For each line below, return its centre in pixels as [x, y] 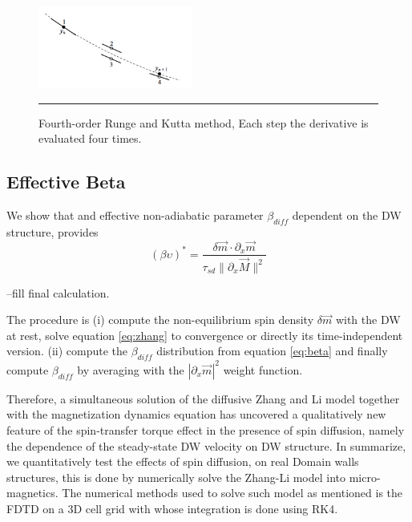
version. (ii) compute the [67, 351]
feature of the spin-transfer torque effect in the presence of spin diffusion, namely [206, 429]
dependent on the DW [347, 214]
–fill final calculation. [58, 292]
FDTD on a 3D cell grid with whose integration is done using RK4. [172, 508]
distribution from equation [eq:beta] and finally [272, 351]
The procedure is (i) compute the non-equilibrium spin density [160, 320]
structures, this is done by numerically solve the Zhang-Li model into [176, 477]
